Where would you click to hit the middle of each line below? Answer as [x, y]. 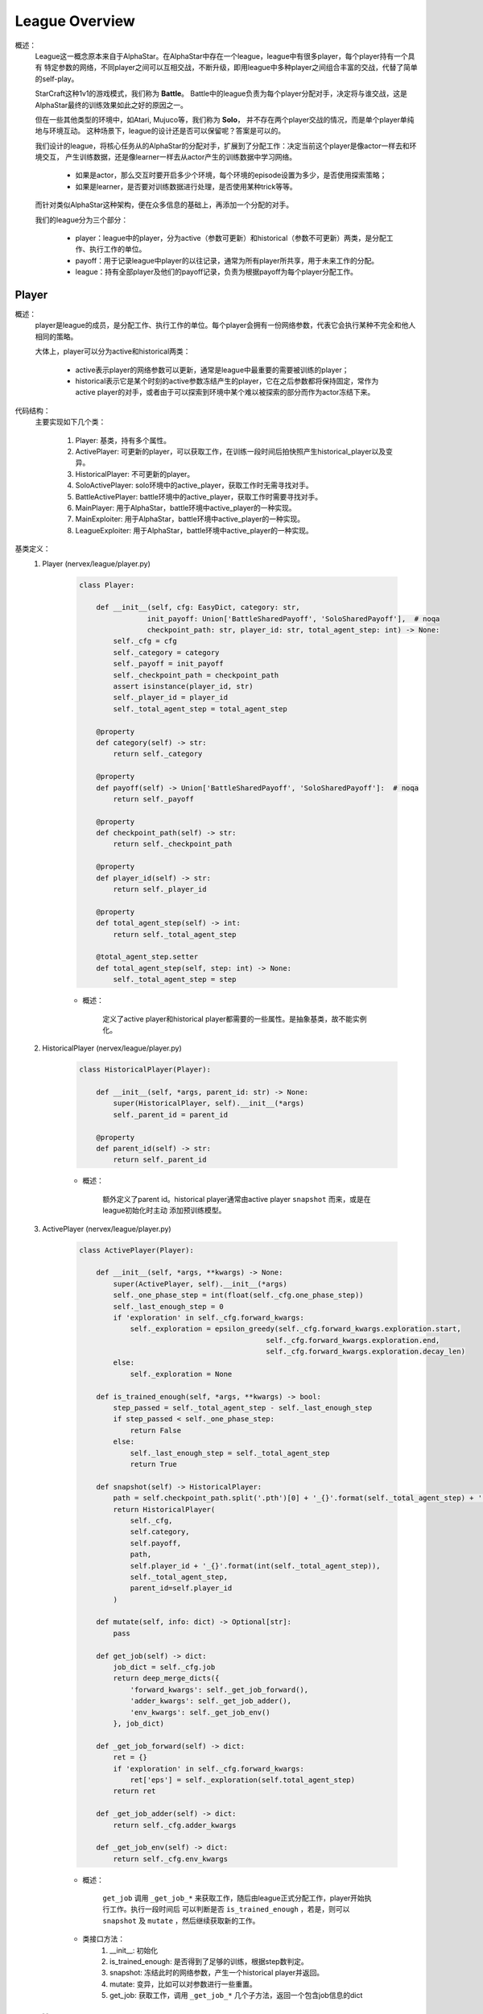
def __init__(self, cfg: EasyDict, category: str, [198, 607]
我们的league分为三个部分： [82, 220]
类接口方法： [103, 1939]
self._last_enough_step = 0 [169, 1306]
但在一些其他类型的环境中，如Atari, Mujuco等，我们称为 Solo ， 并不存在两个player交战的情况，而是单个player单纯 [225, 119]
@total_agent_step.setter [147, 957]
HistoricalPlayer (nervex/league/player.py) [112, 1048]
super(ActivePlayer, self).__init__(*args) [200, 1284]
